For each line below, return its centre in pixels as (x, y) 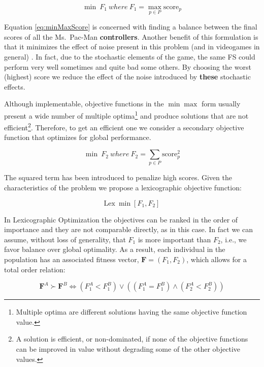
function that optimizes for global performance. (78, 137)
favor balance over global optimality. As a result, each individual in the (115, 249)
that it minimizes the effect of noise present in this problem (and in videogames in (132, 47)
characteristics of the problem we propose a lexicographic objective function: (123, 187)
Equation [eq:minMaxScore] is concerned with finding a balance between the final (131, 27)
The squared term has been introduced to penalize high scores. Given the (118, 177)
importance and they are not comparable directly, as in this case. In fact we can (128, 229)
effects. (15, 86)
